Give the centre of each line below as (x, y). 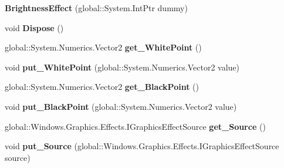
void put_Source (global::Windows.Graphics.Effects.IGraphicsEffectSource (142, 146)
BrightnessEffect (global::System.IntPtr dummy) (96, 8)
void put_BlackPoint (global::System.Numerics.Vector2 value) (121, 106)
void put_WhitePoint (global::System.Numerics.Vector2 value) (122, 67)
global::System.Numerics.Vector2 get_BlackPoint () (102, 87)
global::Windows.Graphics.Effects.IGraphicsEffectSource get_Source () (135, 126)
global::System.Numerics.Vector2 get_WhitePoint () (103, 47)
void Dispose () (34, 27)
